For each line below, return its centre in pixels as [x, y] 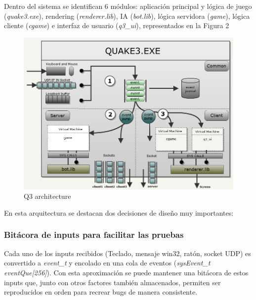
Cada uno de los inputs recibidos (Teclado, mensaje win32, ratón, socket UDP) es [128, 253]
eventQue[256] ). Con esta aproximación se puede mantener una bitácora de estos [126, 272]
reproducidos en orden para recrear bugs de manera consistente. [101, 292]
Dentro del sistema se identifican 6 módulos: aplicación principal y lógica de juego [128, 6]
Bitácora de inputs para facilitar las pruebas [94, 235]
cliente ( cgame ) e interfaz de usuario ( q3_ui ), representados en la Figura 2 [117, 25]
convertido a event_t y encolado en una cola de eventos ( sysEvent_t [107, 263]
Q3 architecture [47, 196]
